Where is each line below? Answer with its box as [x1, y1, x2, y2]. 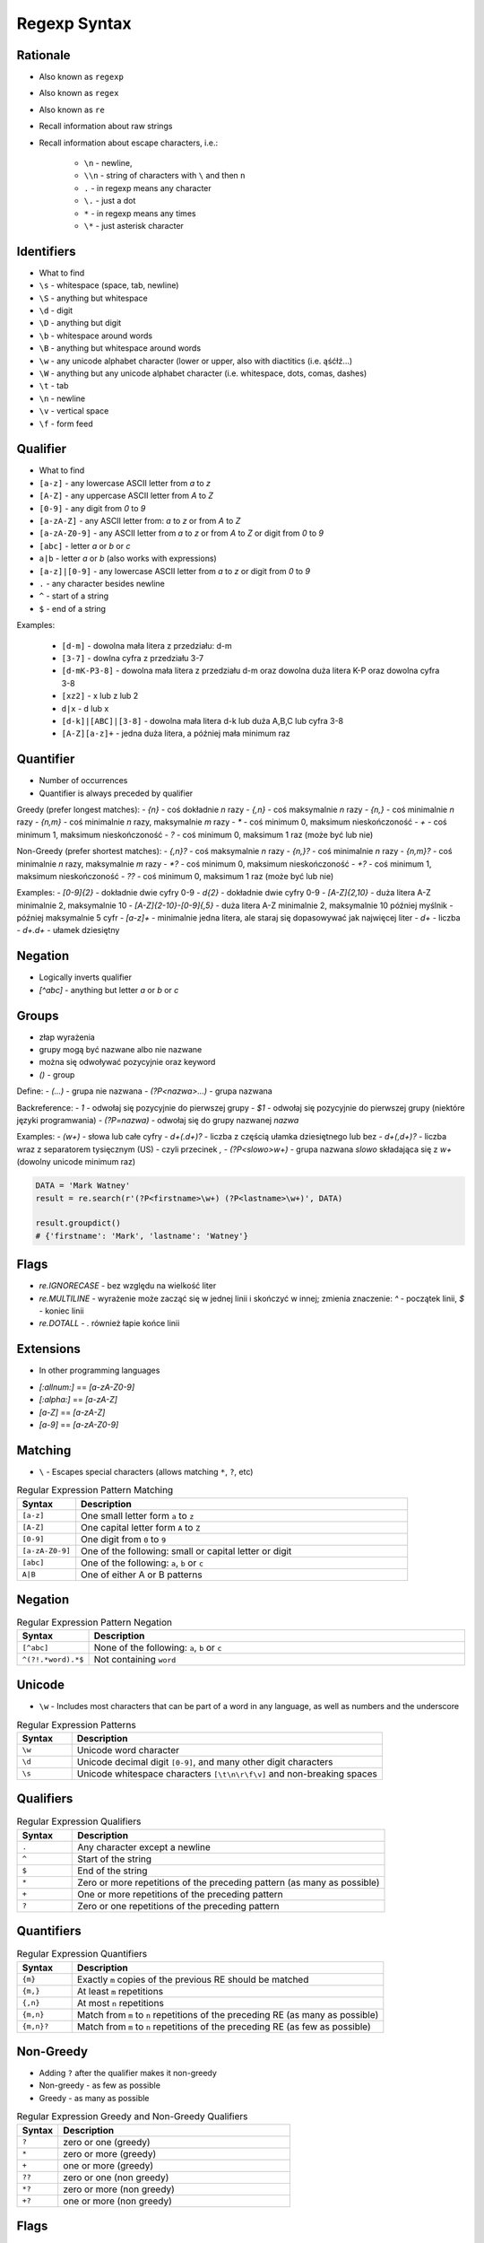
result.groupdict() [35, 1218, 121, 1228]
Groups [16, 1008, 59, 1023]
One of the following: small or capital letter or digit [81, 1544, 292, 1557]
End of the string [77, 1864, 148, 1877]
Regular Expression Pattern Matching [16, 1484, 174, 1497]
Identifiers [16, 243, 76, 259]
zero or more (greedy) [63, 2147, 157, 2160]
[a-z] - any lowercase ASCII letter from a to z [39, 477, 211, 488]
